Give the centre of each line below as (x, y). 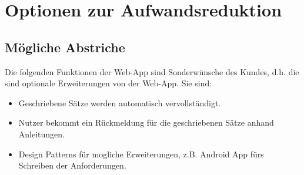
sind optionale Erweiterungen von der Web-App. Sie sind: (108, 83)
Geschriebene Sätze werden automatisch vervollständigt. (120, 102)
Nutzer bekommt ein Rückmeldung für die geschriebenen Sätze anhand (146, 122)
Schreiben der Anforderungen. (72, 165)
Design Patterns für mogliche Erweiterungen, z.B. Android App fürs (141, 154)
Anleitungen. (41, 134)
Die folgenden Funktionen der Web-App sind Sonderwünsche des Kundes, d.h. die (152, 71)
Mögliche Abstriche (65, 47)
